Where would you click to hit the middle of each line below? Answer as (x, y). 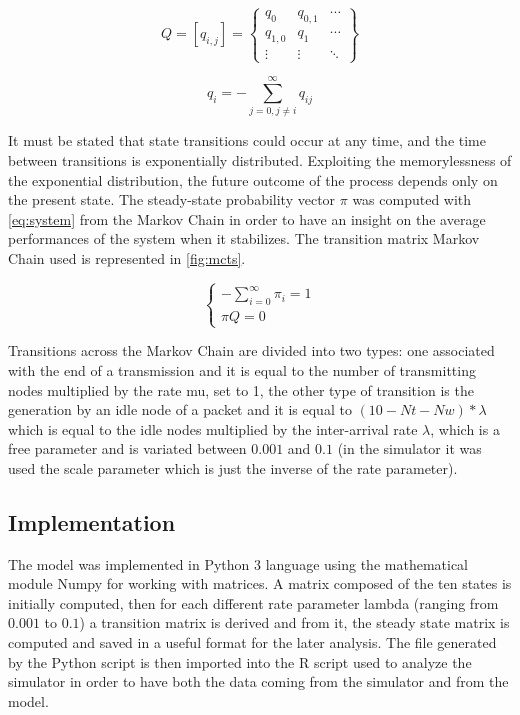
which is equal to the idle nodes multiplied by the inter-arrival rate (213, 428)
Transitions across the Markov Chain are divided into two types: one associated (251, 350)
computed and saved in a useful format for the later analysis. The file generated (252, 642)
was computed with (412, 199)
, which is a (465, 428)
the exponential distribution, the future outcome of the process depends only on (253, 179)
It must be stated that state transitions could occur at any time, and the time (247, 140)
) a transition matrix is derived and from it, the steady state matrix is (294, 622)
